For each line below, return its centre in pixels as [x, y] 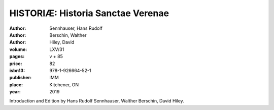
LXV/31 [57, 49]
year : [15, 92]
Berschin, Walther [68, 35]
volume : [18, 49]
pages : [17, 57]
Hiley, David [62, 42]
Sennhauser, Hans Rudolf [76, 28]
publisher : [21, 78]
